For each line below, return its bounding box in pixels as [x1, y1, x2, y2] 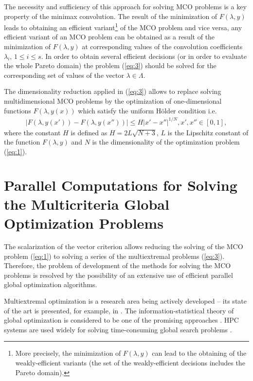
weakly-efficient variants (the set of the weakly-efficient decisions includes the [15, 357, 245, 367]
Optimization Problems [4, 213, 163, 233]
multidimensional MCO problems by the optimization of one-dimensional [4, 96, 222, 106]
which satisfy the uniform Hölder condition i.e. [78, 105, 217, 115]
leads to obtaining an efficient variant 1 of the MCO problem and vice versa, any [4, 21, 242, 32]
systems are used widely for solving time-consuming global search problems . [4, 324, 232, 334]
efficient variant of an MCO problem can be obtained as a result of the [4, 32, 215, 42]
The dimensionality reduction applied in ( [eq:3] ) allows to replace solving [4, 86, 221, 96]
